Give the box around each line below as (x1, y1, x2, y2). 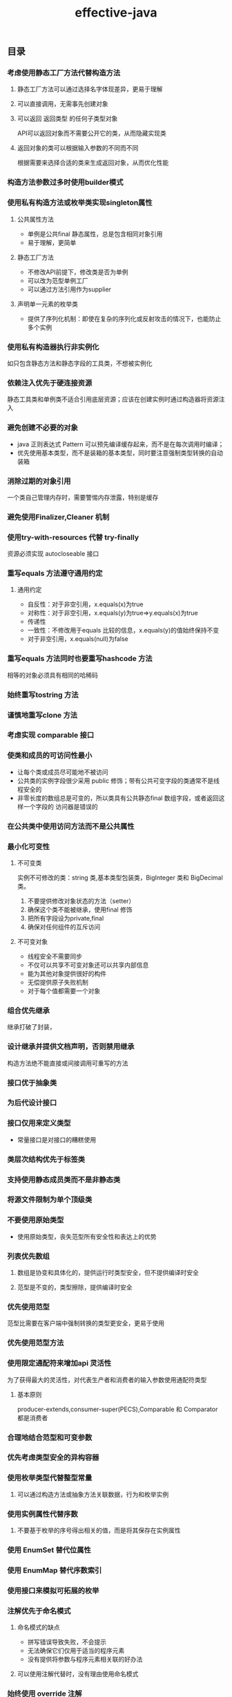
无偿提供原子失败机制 (27, 978, 88, 986)
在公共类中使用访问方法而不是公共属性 (7, 822, 135, 831)
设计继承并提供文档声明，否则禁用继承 (7, 1042, 135, 1051)
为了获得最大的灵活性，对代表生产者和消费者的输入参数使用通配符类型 (7, 1375, 207, 1383)
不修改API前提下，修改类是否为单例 (27, 268, 128, 276)
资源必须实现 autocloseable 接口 (7, 550, 99, 558)
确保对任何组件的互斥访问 (27, 923, 101, 931)
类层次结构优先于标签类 (7, 1154, 85, 1164)
